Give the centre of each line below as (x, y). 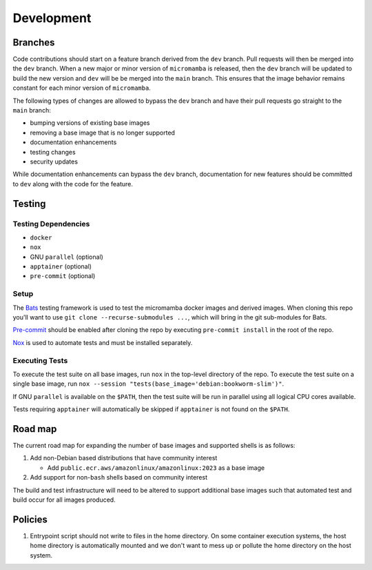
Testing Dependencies (51, 224)
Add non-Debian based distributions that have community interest (124, 458)
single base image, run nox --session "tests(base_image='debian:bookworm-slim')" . (148, 384)
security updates (54, 161)
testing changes (53, 152)
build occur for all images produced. (64, 500)
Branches (34, 42)
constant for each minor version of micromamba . (82, 88)
